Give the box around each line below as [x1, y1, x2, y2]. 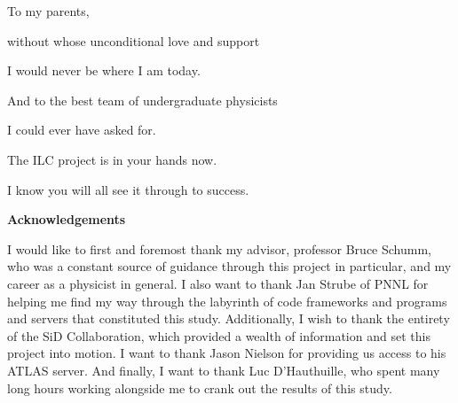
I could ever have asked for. [7, 120, 156, 139]
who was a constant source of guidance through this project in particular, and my [7, 257, 452, 275]
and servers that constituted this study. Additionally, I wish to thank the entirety [7, 309, 450, 328]
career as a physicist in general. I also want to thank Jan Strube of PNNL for [7, 274, 429, 292]
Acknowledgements [7, 210, 126, 229]
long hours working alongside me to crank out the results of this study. [7, 378, 392, 397]
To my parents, [7, 2, 90, 19]
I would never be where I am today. [7, 61, 201, 80]
